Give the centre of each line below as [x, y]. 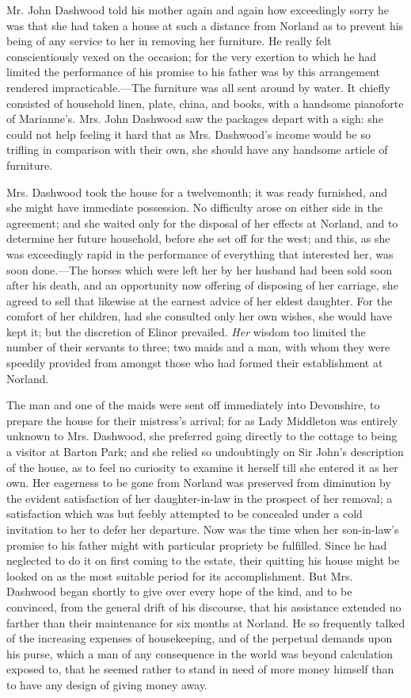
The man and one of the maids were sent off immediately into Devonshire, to [193, 405]
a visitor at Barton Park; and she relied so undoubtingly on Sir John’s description [205, 452]
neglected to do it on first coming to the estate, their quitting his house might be [203, 560]
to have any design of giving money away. [107, 684]
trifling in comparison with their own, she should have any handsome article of [197, 150]
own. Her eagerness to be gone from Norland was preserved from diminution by [199, 483]
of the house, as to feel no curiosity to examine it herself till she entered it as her [202, 467]
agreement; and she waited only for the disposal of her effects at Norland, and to [202, 222]
